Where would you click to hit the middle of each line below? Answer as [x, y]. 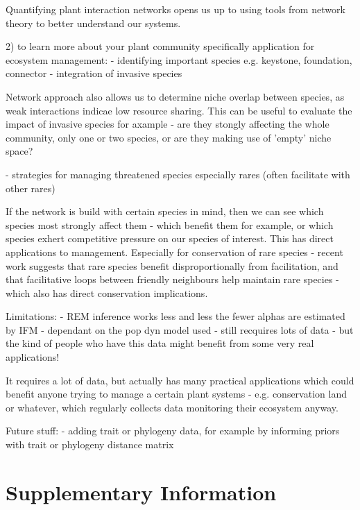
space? [19, 151]
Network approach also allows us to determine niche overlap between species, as [175, 96]
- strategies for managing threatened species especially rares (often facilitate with [178, 174]
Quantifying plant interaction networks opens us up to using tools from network [175, 9]
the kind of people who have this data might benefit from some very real [160, 343]
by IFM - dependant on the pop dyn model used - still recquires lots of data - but [180, 329]
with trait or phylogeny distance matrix [90, 444]
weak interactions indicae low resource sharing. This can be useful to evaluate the [179, 110]
